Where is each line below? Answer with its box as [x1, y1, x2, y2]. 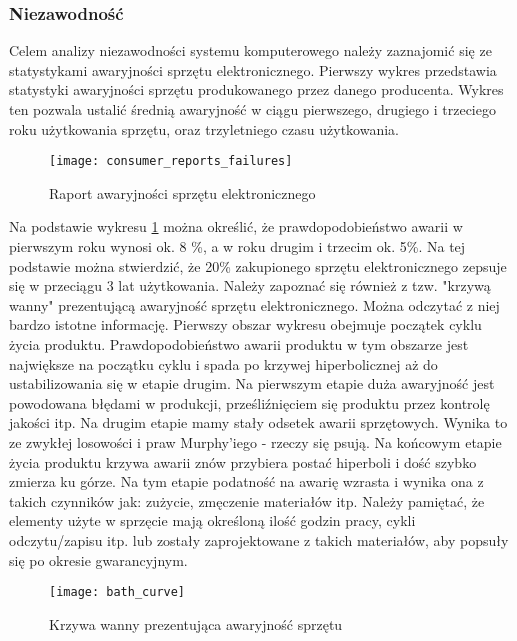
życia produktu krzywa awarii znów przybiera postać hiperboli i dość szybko [9, 451, 477, 472]
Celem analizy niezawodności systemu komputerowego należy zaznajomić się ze [9, 40, 492, 61]
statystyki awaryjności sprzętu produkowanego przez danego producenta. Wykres [9, 79, 504, 100]
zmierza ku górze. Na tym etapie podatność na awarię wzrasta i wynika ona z [9, 471, 484, 492]
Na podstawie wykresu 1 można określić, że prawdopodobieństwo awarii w [9, 216, 463, 237]
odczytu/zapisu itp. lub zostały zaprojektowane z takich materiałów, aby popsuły [9, 529, 509, 550]
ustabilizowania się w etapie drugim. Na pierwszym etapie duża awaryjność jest [9, 373, 495, 394]
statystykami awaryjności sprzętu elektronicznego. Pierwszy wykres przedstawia [9, 59, 497, 80]
